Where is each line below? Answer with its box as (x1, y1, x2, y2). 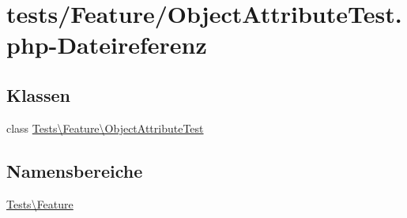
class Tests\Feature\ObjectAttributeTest (6, 119, 204, 136)
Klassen (6, 82, 70, 107)
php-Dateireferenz (6, 28, 207, 61)
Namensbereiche (6, 158, 143, 182)
